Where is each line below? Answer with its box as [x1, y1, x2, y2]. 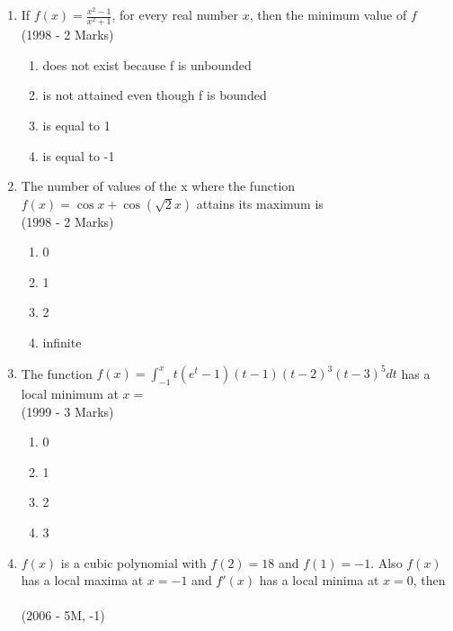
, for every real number [111, 5, 238, 23]
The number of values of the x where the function [21, 176, 296, 195]
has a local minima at [259, 571, 379, 590]
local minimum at [21, 383, 119, 402]
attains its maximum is [196, 194, 324, 212]
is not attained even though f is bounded [42, 86, 267, 104]
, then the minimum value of [249, 5, 407, 23]
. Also [370, 553, 403, 572]
